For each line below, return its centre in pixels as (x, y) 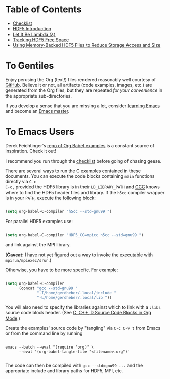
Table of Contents (44, 9)
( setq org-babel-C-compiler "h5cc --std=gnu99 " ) (59, 211)
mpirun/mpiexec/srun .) (28, 260)
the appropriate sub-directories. (39, 96)
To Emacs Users (40, 132)
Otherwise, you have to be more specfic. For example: (62, 270)
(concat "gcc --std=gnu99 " (48, 288)
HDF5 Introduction (32, 28)
